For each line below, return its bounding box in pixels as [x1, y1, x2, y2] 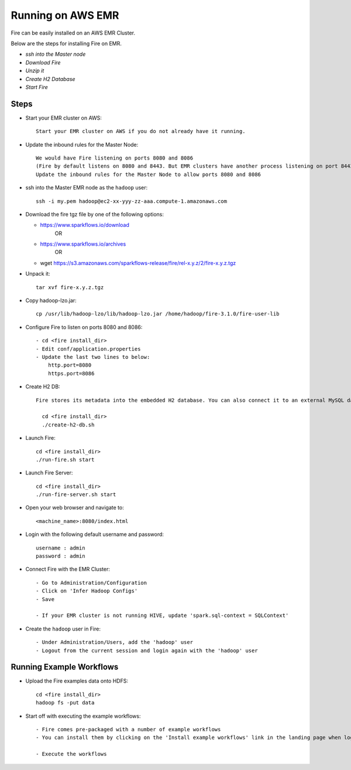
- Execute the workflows [36, 751, 107, 758]
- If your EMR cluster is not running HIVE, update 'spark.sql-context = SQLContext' [36, 612, 289, 619]
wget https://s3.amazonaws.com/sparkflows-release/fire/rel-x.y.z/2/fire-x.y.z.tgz [40, 259, 236, 266]
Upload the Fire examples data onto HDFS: [25, 677, 129, 684]
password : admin [36, 553, 85, 559]
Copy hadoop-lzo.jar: [25, 297, 77, 304]
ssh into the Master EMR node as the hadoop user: [25, 184, 148, 191]
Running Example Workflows [11, 662, 119, 672]
